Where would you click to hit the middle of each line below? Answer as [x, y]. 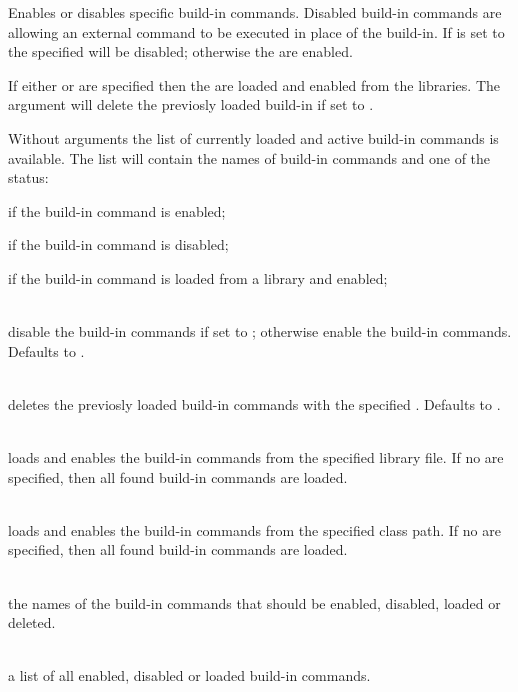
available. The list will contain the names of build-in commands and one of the [249, 157]
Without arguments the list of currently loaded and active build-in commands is [253, 137]
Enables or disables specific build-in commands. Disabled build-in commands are [255, 12]
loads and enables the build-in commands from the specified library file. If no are [256, 457]
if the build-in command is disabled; [118, 244]
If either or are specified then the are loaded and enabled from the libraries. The [254, 84]
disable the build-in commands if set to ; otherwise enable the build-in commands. [260, 331]
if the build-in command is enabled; [117, 210]
